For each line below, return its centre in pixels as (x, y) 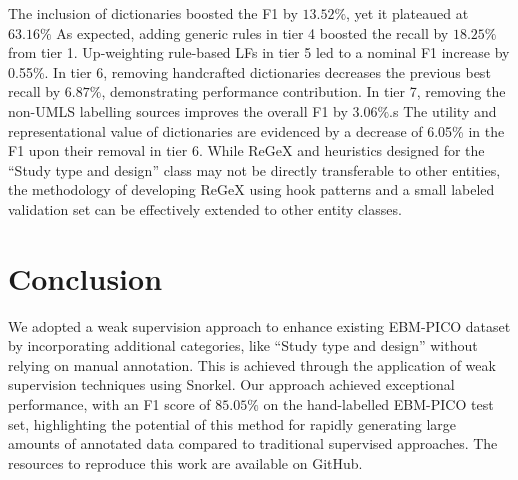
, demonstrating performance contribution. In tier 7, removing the (303, 91)
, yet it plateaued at (407, 13)
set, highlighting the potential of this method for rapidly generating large (232, 423)
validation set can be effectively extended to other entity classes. (205, 208)
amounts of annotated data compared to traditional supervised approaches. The (253, 443)
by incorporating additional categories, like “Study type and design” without (243, 345)
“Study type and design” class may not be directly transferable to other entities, (254, 169)
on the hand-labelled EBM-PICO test (378, 404)
